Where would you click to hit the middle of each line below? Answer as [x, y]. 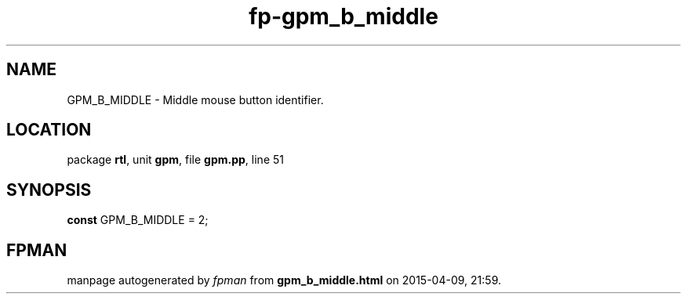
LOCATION [49, 130]
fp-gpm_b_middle [343, 16]
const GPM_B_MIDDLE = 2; [138, 220]
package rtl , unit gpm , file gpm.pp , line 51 [175, 160]
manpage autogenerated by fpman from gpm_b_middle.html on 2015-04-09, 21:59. [284, 280]
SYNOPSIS [49, 190]
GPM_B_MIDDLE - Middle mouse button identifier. [195, 99]
